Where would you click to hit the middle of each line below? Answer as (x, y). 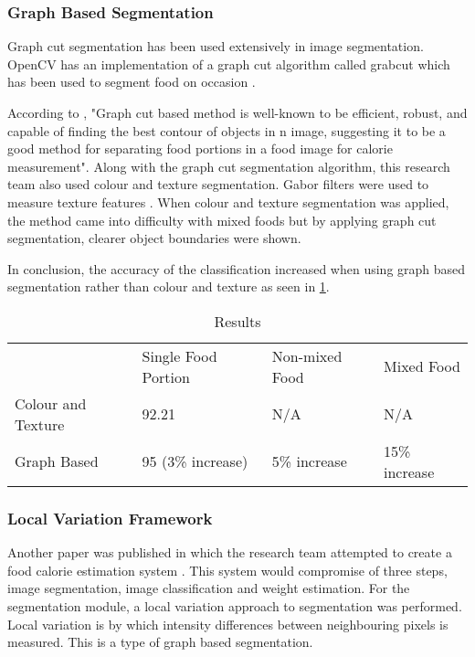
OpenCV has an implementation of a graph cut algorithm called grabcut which (229, 64)
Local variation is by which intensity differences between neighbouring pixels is (228, 624)
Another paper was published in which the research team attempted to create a (230, 552)
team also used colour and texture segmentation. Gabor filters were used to (218, 184)
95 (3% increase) (195, 461)
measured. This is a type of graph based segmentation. (160, 642)
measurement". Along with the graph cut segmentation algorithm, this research (229, 166)
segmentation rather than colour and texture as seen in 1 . (169, 286)
